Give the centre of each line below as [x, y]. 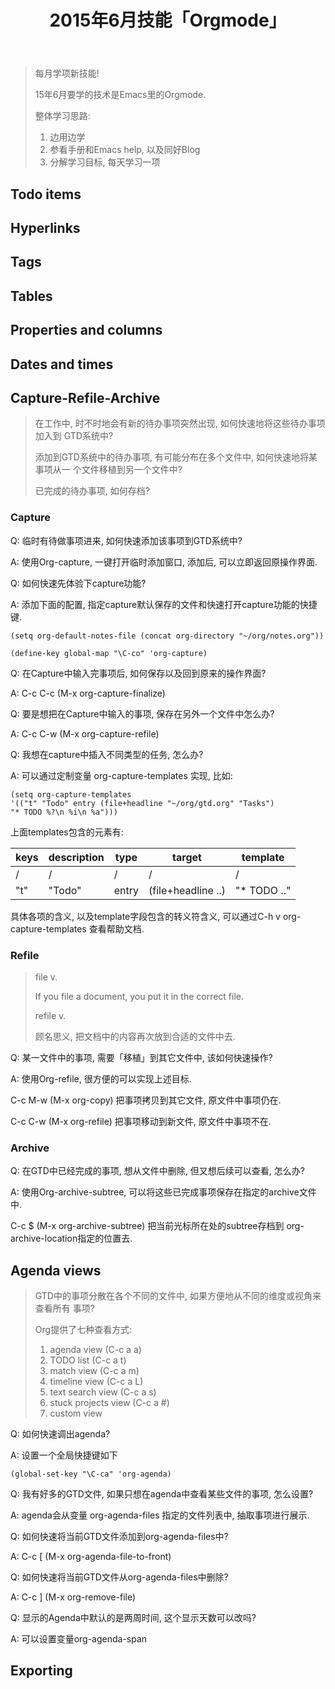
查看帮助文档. [116, 928]
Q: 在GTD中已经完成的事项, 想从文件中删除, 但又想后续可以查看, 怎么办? [157, 1171]
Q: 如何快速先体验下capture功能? [78, 583]
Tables [31, 296]
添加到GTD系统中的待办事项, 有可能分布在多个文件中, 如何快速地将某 [176, 457]
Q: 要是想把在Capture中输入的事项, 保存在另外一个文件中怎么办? [142, 713]
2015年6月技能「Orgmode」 [168, 20]
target [187, 857]
